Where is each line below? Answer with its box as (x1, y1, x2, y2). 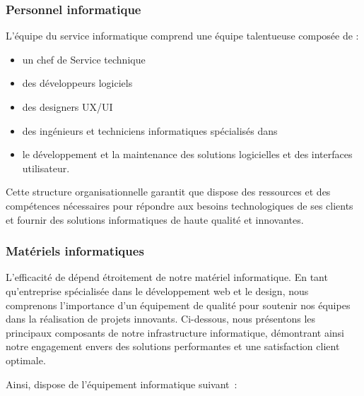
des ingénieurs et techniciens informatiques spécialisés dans (22, 123, 278, 138)
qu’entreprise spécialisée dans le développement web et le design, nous (6, 283, 309, 298)
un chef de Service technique (22, 52, 146, 66)
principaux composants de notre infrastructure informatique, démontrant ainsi (6, 325, 344, 340)
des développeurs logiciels (22, 76, 133, 90)
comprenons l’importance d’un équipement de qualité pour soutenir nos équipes (6, 297, 351, 312)
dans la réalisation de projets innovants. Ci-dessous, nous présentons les (6, 311, 316, 326)
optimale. (6, 352, 46, 367)
